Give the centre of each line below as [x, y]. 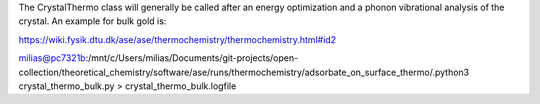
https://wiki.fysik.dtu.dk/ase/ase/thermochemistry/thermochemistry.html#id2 [177, 39]
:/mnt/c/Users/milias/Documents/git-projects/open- [192, 58]
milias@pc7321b [52, 58]
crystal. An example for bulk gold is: [92, 21]
